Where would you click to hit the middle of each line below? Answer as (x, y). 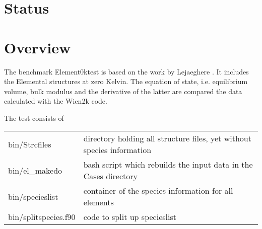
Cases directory (110, 176)
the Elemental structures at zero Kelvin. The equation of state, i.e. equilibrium (126, 81)
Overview (38, 47)
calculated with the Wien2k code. (56, 101)
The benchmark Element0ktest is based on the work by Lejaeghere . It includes (126, 71)
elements (99, 202)
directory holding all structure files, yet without (167, 138)
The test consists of (34, 118)
